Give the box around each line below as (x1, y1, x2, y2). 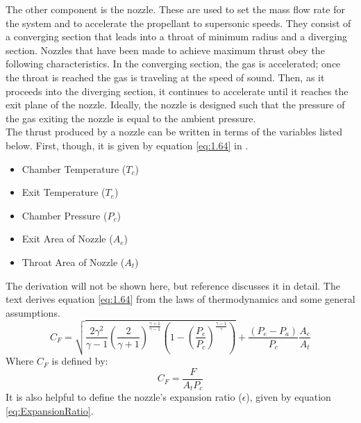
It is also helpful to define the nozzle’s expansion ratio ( (6, 390, 242, 404)
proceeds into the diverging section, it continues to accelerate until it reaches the (6, 83, 349, 98)
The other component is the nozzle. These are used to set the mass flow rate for (6, 2, 345, 16)
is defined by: (51, 354, 108, 368)
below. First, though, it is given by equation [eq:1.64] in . (6, 138, 249, 152)
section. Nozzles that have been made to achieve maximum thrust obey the (6, 42, 325, 57)
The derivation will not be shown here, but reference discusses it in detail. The (6, 278, 340, 292)
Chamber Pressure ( (22, 208, 108, 222)
